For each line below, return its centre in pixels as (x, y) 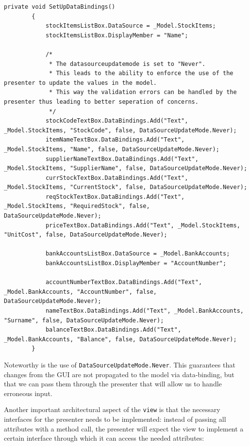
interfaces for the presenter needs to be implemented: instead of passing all (115, 419)
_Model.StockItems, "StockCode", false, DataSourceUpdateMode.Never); (120, 130)
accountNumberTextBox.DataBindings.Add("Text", (124, 282)
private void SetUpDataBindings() (60, 7)
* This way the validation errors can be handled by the (143, 92)
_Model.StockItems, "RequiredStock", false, (77, 206)
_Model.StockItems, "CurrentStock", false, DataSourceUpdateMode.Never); (126, 187)
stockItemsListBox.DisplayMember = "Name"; (117, 35)
